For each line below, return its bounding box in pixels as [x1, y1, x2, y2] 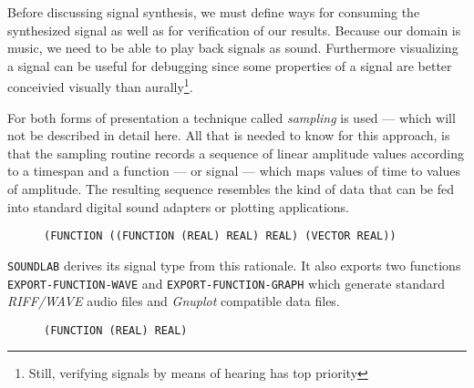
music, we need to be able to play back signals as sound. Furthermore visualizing [7, 38, 459, 57]
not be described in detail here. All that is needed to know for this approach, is [7, 126, 450, 145]
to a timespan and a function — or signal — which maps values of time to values [7, 161, 460, 180]
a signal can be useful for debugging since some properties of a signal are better [7, 56, 452, 75]
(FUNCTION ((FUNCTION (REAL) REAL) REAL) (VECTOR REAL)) [44, 230, 397, 243]
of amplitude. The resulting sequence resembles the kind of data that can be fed [7, 179, 454, 198]
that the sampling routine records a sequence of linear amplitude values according [7, 143, 465, 162]
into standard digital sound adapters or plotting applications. [7, 197, 350, 216]
